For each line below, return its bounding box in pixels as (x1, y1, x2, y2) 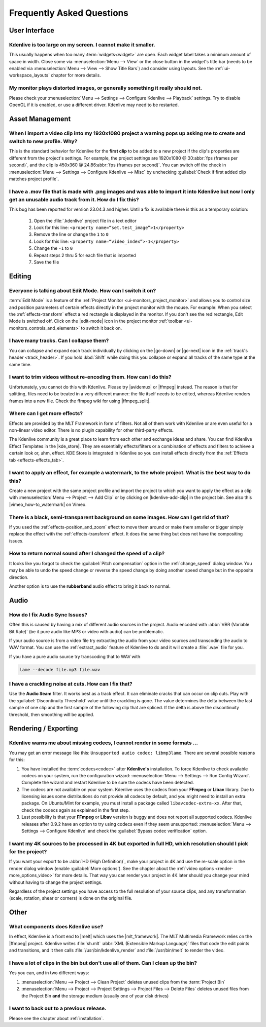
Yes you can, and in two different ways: (9, 970, 89, 976)
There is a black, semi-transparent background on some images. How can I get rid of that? (9, 514, 229, 521)
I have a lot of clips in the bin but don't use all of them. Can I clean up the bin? (9, 960, 197, 967)
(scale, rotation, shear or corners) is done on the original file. (9, 895, 133, 901)
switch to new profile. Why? (9, 138, 77, 145)
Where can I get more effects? (9, 410, 83, 417)
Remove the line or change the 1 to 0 (33, 231, 109, 237)
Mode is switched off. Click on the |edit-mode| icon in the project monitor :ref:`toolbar (9, 318, 183, 324)
